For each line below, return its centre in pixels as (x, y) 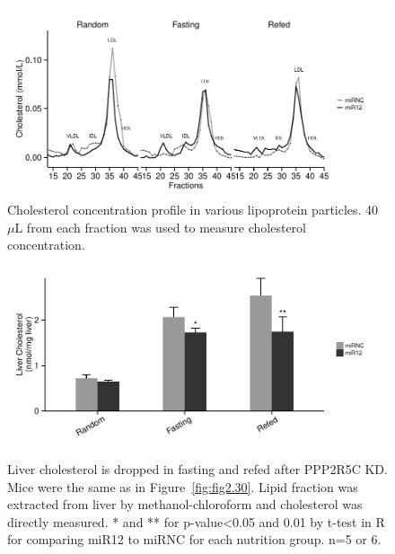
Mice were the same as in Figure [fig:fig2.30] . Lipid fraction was (183, 486)
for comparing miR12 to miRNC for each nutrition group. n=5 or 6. (194, 539)
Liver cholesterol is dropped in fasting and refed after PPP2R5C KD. (197, 469)
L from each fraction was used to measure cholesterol (160, 227)
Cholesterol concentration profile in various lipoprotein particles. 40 (193, 210)
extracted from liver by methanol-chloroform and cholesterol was (185, 504)
